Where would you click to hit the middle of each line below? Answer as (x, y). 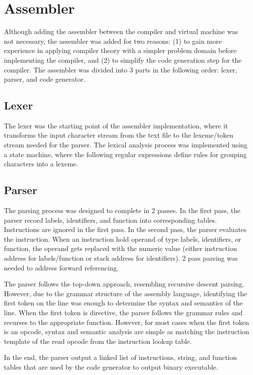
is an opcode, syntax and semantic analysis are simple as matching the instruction (127, 331)
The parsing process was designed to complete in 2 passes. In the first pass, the (122, 210)
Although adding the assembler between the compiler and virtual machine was (121, 31)
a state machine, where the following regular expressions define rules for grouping (126, 154)
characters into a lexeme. (41, 164)
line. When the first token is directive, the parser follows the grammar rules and (123, 312)
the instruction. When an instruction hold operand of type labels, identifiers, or (123, 239)
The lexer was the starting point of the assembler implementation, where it (116, 125)
